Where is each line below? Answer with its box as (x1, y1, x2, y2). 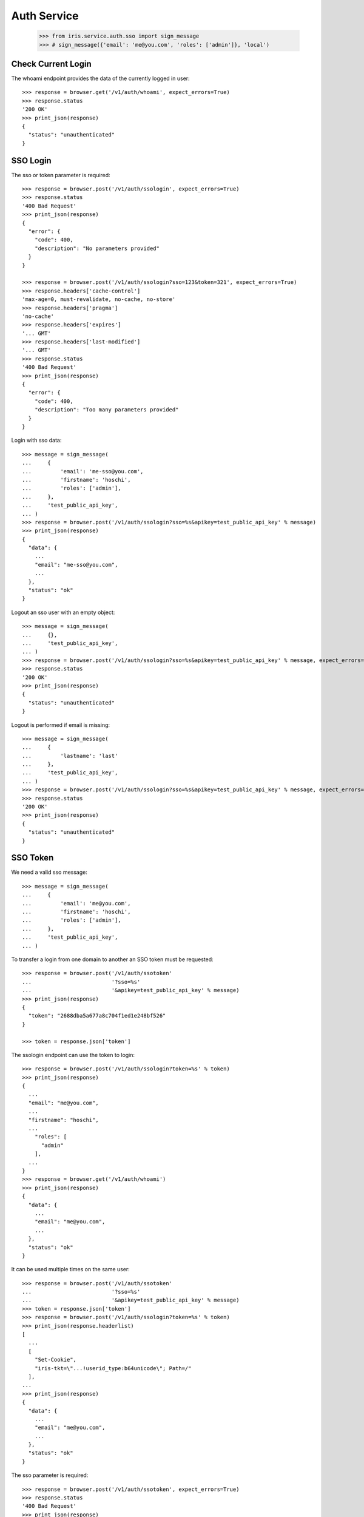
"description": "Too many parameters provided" (34, 407, 179, 413)
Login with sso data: (11, 437, 62, 444)
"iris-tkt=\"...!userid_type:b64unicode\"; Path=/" (34, 1365, 192, 1371)
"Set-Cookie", (34, 1356, 77, 1363)
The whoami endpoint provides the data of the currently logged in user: (11, 75, 190, 82)
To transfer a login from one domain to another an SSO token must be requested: (11, 956, 214, 963)
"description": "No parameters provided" (34, 245, 160, 252)
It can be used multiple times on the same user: (11, 1266, 130, 1273)
